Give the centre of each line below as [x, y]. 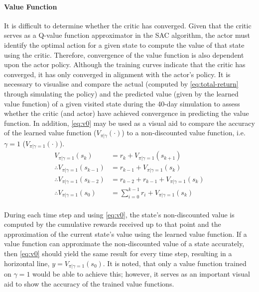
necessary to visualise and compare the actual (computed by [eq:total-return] [121, 84]
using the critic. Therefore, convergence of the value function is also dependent [124, 54]
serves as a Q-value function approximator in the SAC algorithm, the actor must [127, 35]
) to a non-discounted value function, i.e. [184, 133]
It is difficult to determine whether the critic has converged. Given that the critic [128, 25]
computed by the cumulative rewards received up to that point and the [113, 224]
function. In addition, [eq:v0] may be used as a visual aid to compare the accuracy [129, 123]
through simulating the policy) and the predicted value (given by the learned [121, 93]
